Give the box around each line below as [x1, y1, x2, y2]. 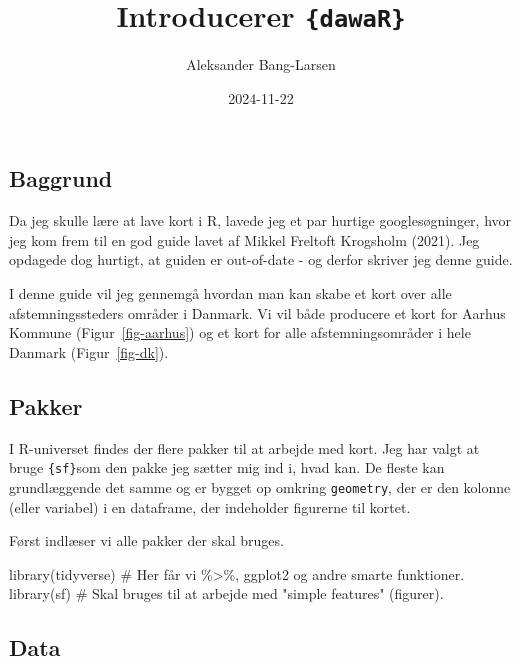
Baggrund [9, 163, 113, 194]
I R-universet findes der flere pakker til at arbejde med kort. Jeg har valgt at [9, 437, 480, 458]
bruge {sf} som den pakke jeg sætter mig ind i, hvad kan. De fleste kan [9, 457, 445, 478]
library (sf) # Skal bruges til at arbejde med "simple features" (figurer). [9, 583, 444, 604]
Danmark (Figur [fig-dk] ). [9, 341, 169, 362]
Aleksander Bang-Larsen [186, 54, 336, 75]
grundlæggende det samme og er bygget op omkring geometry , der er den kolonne [9, 476, 511, 497]
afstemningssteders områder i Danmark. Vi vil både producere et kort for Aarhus [9, 302, 506, 323]
